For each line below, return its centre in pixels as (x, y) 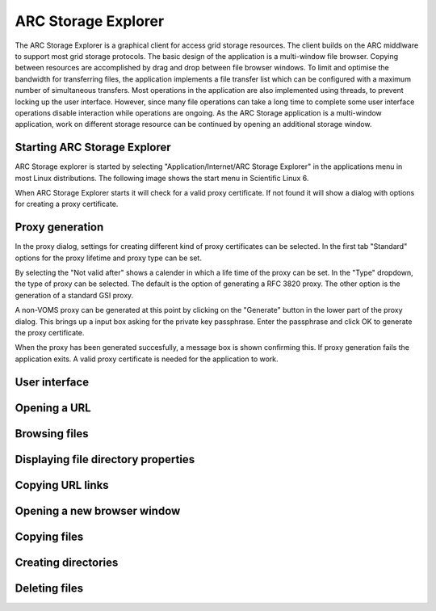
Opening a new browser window (98, 510)
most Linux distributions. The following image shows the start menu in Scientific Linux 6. (162, 178)
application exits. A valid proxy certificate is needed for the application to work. (147, 359)
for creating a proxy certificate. (67, 204)
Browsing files (52, 434)
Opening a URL (53, 408)
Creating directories (67, 562)
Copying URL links (62, 485)
